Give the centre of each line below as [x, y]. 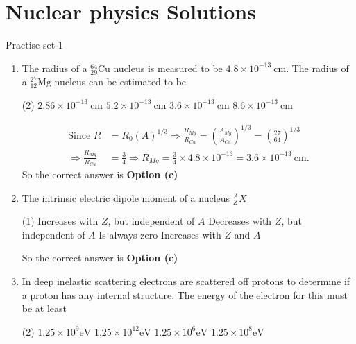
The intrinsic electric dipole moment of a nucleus [126, 197]
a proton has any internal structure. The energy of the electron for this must [185, 294]
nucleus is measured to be [168, 68]
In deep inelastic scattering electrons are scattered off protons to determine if [186, 281]
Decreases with [240, 221]
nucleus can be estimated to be [120, 81]
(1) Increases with [60, 221]
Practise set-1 [34, 45]
